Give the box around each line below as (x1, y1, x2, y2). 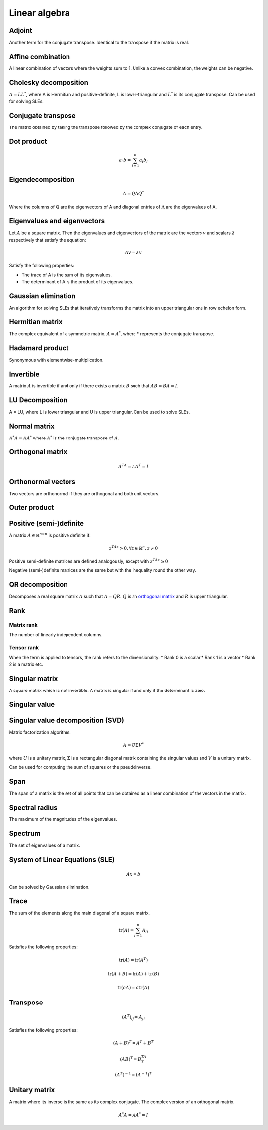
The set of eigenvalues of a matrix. (9, 842, 80, 848)
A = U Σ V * (123, 742, 144, 748)
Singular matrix (9, 675, 58, 683)
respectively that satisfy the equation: (9, 237, 86, 243)
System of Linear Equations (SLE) (9, 855, 115, 864)
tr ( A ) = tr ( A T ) (119, 956, 148, 963)
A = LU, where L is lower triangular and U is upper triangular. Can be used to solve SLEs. (9, 409, 190, 415)
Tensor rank (9, 644, 39, 651)
